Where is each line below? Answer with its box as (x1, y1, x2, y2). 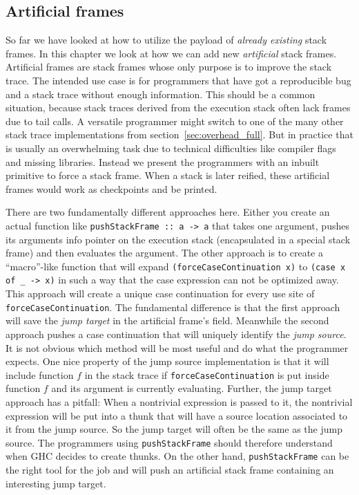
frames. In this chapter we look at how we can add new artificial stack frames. (6, 46, 337, 60)
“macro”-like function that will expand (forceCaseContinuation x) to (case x (6, 259, 346, 273)
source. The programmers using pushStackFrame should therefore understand (6, 435, 333, 449)
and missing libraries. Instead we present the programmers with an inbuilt (6, 154, 320, 169)
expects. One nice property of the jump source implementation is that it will (6, 354, 329, 368)
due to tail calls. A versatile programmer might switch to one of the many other (6, 113, 344, 128)
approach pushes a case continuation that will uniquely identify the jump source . (6, 326, 347, 341)
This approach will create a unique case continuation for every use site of (6, 286, 315, 301)
